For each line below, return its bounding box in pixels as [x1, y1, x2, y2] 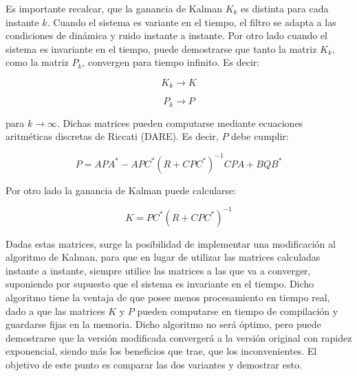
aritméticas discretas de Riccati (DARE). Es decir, [6, 129, 219, 143]
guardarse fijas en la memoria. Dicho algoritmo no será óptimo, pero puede [6, 317, 321, 331]
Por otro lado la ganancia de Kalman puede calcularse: [6, 183, 237, 197]
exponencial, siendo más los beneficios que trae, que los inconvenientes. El [6, 344, 317, 358]
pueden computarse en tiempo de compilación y [137, 303, 338, 318]
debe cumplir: [231, 129, 289, 143]
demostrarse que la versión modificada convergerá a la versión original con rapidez [6, 330, 352, 344]
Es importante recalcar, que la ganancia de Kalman [6, 1, 222, 15]
